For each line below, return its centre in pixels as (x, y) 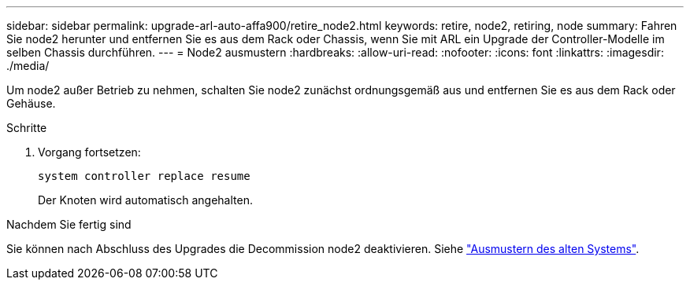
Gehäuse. (31, 103)
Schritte (27, 128)
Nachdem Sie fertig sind (69, 224)
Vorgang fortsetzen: (89, 152)
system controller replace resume (144, 176)
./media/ (28, 66)
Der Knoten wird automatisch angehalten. (145, 200)
